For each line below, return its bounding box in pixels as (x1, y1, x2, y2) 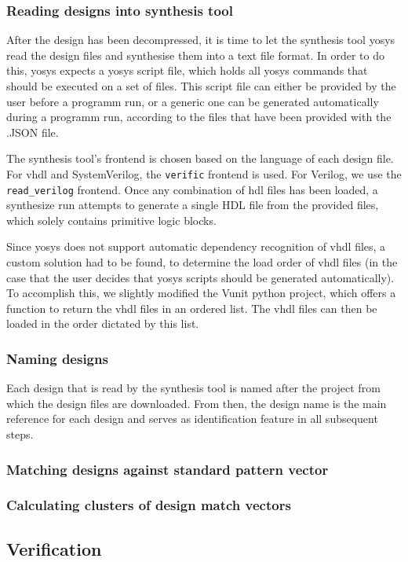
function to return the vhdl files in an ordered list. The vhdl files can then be (6, 299, 377, 316)
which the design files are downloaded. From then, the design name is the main (6, 395, 387, 411)
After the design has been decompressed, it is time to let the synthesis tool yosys (6, 31, 395, 48)
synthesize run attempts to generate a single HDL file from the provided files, (6, 197, 379, 213)
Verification (6, 536, 102, 560)
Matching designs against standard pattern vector (6, 459, 329, 479)
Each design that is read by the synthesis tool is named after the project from (6, 380, 381, 396)
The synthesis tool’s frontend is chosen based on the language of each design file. (6, 150, 394, 167)
